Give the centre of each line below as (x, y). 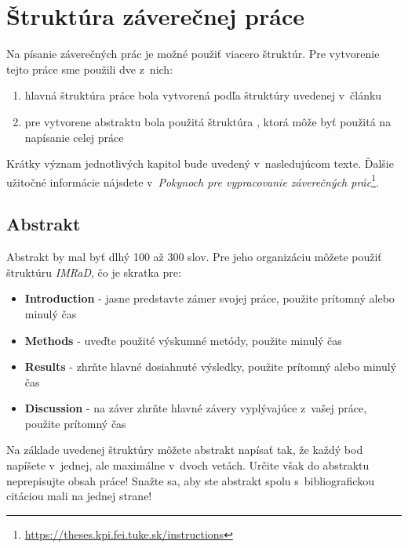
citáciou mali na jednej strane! (79, 496)
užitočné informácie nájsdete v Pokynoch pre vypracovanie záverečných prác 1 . (193, 180)
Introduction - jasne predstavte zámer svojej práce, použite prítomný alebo (209, 298)
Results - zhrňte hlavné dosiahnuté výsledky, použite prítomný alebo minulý (211, 367)
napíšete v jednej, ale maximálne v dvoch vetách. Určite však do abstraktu (188, 465)
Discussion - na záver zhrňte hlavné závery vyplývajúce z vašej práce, (196, 408)
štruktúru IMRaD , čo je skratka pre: (94, 272)
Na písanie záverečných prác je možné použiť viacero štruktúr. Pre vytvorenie (193, 54)
